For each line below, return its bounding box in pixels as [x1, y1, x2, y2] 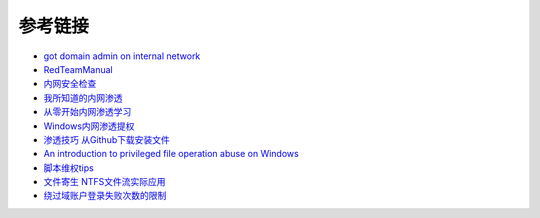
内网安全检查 [43, 78, 97, 90]
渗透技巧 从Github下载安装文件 [43, 133, 170, 145]
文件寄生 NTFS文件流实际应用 [43, 176, 166, 188]
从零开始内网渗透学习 [43, 106, 132, 118]
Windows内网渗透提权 [43, 120, 135, 132]
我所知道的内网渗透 [43, 91, 123, 104]
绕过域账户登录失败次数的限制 [43, 190, 167, 202]
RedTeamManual [43, 63, 114, 75]
